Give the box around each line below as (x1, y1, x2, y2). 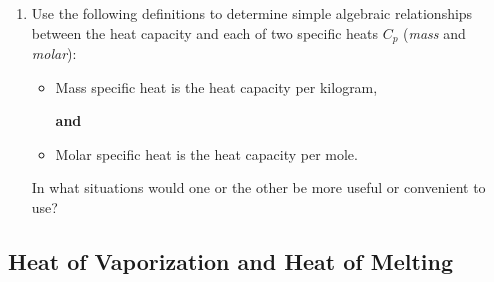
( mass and (403, 22, 466, 43)
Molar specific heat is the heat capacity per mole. (55, 143, 358, 164)
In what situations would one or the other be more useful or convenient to (31, 177, 486, 198)
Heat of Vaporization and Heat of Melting (8, 246, 454, 276)
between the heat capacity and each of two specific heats (31, 22, 379, 43)
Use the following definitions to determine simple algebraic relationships (31, 3, 473, 23)
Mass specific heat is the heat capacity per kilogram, (55, 76, 378, 97)
